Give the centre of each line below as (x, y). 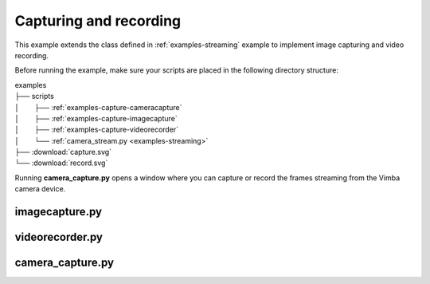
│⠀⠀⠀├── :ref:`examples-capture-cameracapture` (98, 107)
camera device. (40, 189)
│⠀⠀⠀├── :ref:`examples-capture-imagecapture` (96, 118)
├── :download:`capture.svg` (63, 152)
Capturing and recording (98, 21)
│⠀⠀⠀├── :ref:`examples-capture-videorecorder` (97, 130)
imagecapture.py (59, 212)
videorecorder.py (59, 237)
